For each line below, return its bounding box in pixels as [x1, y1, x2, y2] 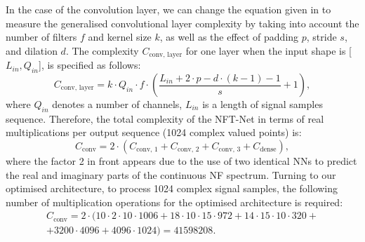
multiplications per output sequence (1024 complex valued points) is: [6, 125, 302, 140]
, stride [306, 29, 337, 44]
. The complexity [65, 43, 139, 58]
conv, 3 [218, 146, 241, 154]
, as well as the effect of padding [159, 29, 299, 44]
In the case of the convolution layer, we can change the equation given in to [6, 2, 331, 16]
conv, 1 [136, 146, 158, 154]
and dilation [6, 43, 58, 58]
